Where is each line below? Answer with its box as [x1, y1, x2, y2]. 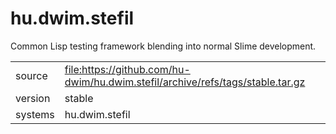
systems [15, 107, 55, 121]
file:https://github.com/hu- [64, 62, 191, 76]
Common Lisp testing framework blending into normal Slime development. [10, 40, 317, 52]
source [15, 68, 48, 82]
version [15, 91, 51, 105]
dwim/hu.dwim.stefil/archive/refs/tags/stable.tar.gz [64, 75, 306, 89]
